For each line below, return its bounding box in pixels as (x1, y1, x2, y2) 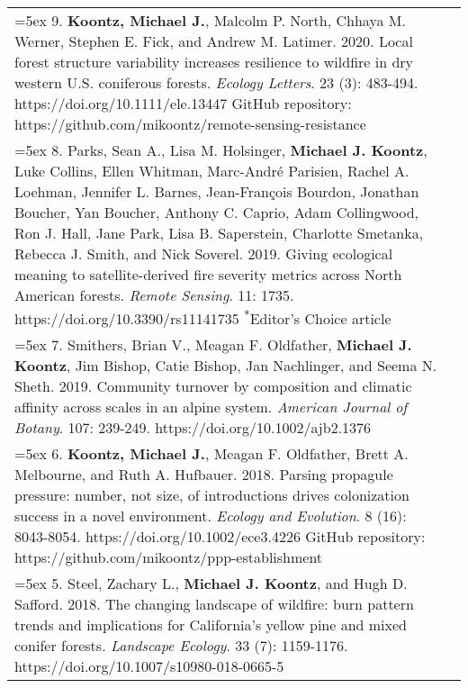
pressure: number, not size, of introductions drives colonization (14, 484, 409, 506)
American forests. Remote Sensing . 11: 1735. (14, 285, 294, 305)
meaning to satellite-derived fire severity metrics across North (14, 264, 402, 285)
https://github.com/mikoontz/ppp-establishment (14, 547, 323, 568)
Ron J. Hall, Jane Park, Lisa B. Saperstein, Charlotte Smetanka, (14, 222, 424, 243)
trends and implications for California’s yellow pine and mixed (14, 614, 408, 636)
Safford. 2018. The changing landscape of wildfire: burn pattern (14, 593, 414, 615)
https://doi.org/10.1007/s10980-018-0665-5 (14, 656, 284, 677)
